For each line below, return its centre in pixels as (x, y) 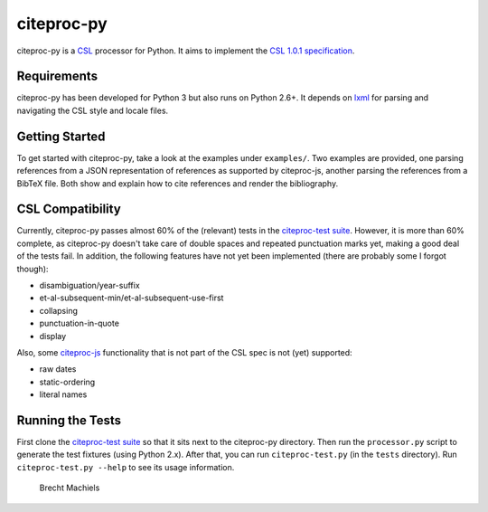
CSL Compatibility (69, 209)
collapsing (59, 310)
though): (33, 269)
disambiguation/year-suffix (89, 285)
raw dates (58, 369)
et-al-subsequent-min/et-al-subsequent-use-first (131, 298)
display (53, 336)
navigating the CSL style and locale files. (93, 110)
